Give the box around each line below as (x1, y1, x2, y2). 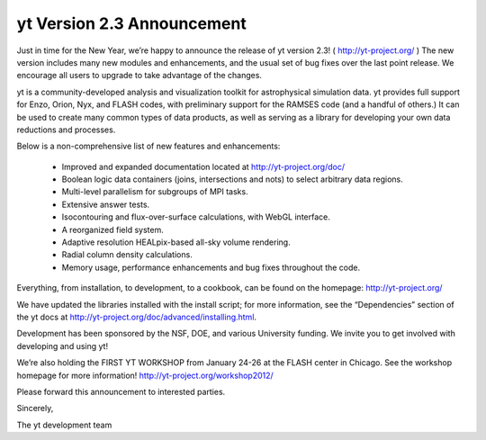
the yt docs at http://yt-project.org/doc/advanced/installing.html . (16, 311, 256, 322)
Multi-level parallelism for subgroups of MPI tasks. (61, 186, 248, 197)
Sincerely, (16, 403, 54, 414)
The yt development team (16, 419, 112, 430)
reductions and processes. (16, 124, 116, 135)
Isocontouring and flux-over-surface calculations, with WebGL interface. (61, 211, 330, 222)
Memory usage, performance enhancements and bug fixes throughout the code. (61, 262, 361, 273)
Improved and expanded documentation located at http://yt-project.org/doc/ (61, 161, 346, 172)
